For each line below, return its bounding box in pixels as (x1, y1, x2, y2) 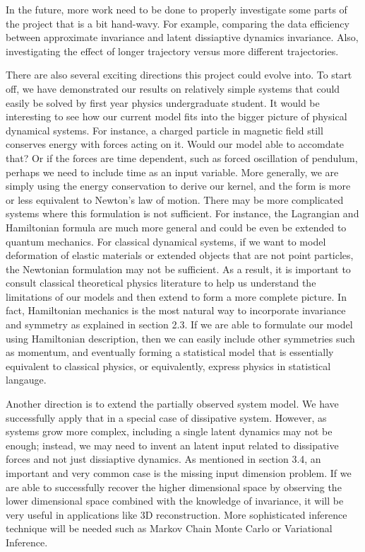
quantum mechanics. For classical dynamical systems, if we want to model (6, 234, 326, 248)
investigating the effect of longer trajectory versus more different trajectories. (6, 43, 339, 58)
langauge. (6, 372, 47, 387)
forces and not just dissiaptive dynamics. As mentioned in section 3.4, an (6, 452, 321, 466)
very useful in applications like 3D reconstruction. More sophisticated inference (6, 507, 347, 522)
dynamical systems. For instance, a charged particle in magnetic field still (6, 122, 323, 137)
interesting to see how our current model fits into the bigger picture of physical (6, 109, 347, 124)
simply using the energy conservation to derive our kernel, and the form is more (6, 178, 351, 193)
